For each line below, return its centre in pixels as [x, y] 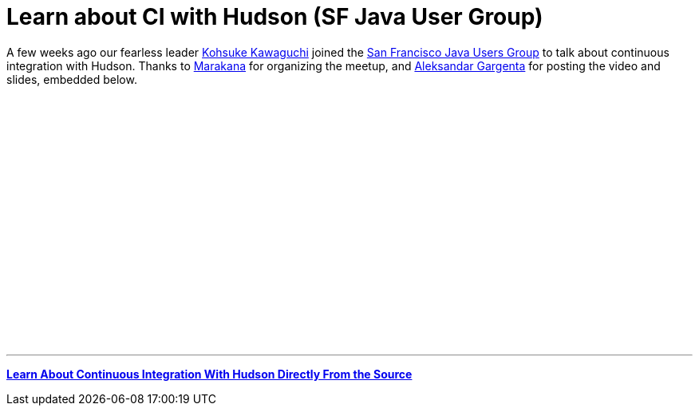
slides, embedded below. [72, 79]
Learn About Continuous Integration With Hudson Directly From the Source [209, 374]
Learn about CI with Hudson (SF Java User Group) [275, 17]
